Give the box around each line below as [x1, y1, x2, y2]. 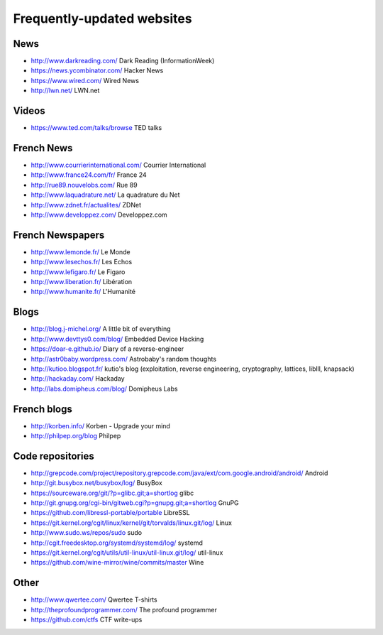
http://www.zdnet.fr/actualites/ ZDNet [30, 200, 142, 209]
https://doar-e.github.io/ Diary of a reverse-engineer [30, 344, 184, 353]
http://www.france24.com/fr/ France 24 [30, 170, 147, 179]
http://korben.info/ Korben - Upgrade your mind [30, 421, 170, 430]
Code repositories [13, 450, 95, 462]
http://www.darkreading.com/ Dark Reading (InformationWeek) [30, 57, 215, 65]
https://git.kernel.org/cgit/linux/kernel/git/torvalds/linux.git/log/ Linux [30, 519, 233, 527]
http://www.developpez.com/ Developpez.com [30, 210, 168, 219]
